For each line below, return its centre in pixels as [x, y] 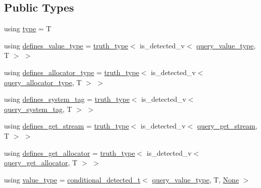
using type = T [28, 28]
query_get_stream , [227, 126]
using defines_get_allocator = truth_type [70, 152]
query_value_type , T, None [195, 179]
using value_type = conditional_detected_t [72, 179]
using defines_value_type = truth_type [66, 45]
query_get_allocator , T [41, 163]
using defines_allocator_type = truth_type [72, 72]
